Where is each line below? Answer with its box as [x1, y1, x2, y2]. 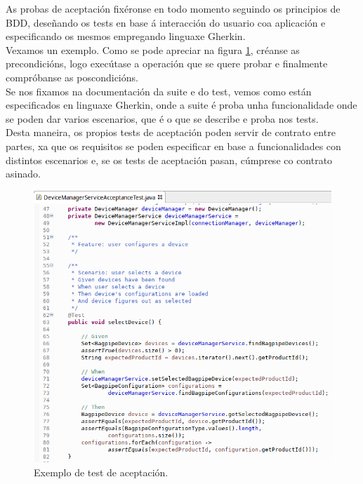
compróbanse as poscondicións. [6, 69, 138, 84]
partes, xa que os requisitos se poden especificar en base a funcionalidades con [6, 138, 341, 153]
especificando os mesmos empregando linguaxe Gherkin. [6, 29, 246, 43]
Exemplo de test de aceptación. [34, 465, 169, 480]
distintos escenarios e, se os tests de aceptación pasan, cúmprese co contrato [6, 152, 333, 167]
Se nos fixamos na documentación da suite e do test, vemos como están [6, 83, 312, 98]
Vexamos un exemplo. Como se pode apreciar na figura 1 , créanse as [6, 42, 300, 57]
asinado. [6, 166, 41, 181]
